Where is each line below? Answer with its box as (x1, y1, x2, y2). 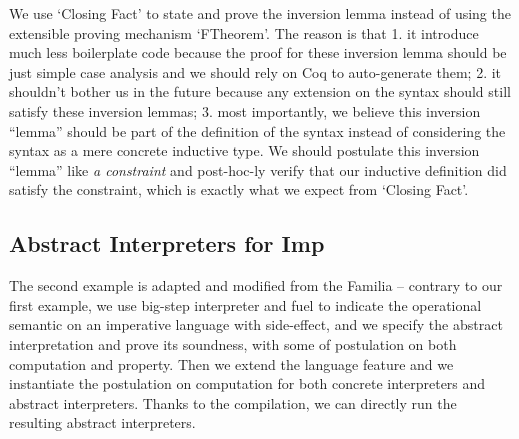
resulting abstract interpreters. (9, 412, 196, 433)
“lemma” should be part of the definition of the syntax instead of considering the (9, 120, 506, 141)
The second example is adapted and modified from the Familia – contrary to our (9, 275, 503, 296)
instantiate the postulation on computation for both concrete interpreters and (9, 373, 486, 394)
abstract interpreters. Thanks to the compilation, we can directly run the (9, 392, 457, 413)
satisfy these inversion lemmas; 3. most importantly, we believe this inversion (9, 100, 481, 121)
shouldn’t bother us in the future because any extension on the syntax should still (9, 81, 511, 102)
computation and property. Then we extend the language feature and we (9, 353, 454, 374)
